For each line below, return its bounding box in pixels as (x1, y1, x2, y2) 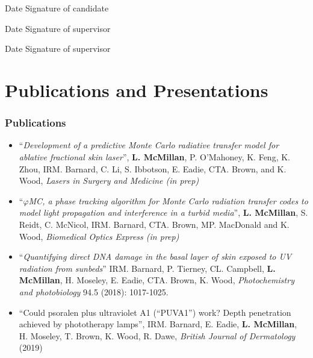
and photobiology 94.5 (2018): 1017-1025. (19, 285, 169, 298)
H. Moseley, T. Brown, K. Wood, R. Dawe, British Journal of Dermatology (19, 329, 296, 342)
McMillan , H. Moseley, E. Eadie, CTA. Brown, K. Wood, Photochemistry (19, 274, 294, 286)
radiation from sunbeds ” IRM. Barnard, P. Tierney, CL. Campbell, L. (19, 262, 276, 274)
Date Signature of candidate (5, 2, 109, 14)
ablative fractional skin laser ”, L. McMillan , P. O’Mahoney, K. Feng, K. (19, 150, 290, 163)
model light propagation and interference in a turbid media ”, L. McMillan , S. (19, 206, 308, 219)
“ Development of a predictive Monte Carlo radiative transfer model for (19, 139, 279, 151)
